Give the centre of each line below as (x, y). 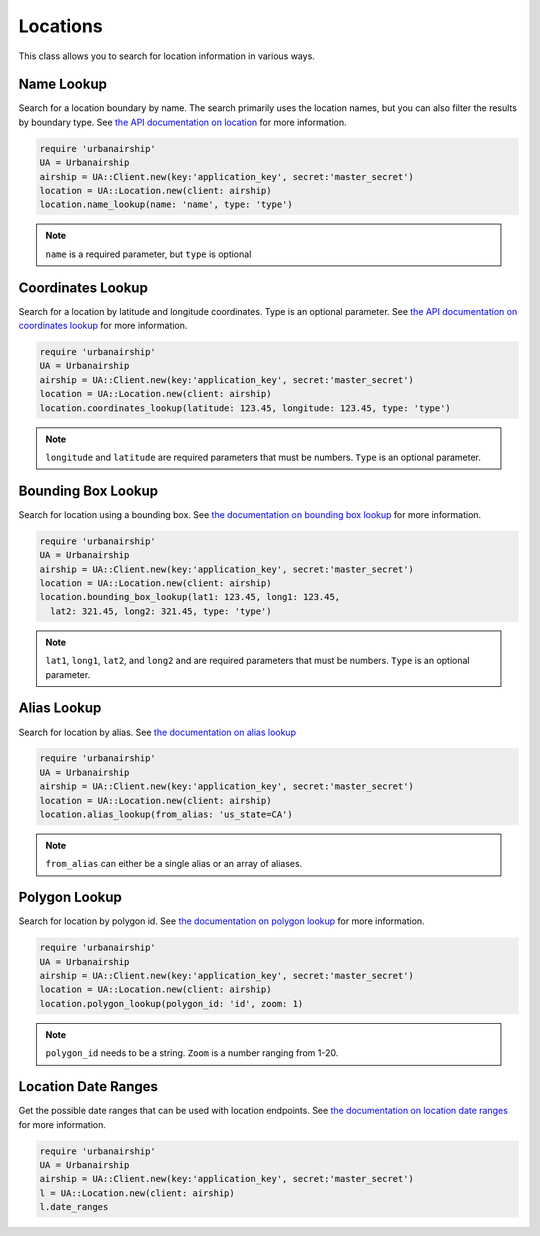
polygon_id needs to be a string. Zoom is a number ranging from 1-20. (192, 1053)
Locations (61, 26)
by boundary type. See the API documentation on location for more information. (182, 122)
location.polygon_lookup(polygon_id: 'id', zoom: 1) (171, 1003)
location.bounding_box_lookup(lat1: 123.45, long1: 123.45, (190, 597)
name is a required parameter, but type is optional (148, 254)
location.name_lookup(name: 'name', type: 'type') (166, 204)
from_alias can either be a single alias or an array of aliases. (174, 864)
